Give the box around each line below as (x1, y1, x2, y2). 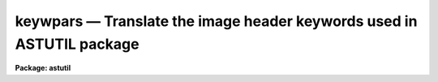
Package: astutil (15, 63, 71, 73)
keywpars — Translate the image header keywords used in (15, 12, 418, 30)
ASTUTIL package (15, 35, 140, 53)
